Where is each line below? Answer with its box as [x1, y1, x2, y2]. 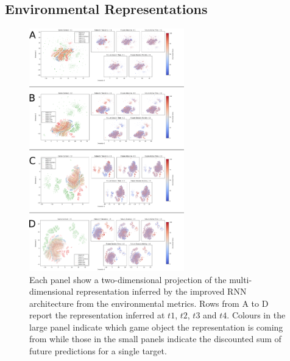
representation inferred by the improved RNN [76, 285, 247, 298]
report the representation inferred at [29, 309, 165, 321]
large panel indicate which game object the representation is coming [29, 320, 283, 333]
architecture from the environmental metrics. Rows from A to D [29, 296, 269, 309]
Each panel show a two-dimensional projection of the [29, 273, 227, 286]
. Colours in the [227, 309, 286, 321]
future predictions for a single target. [29, 345, 167, 357]
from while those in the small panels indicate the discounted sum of [29, 332, 281, 345]
